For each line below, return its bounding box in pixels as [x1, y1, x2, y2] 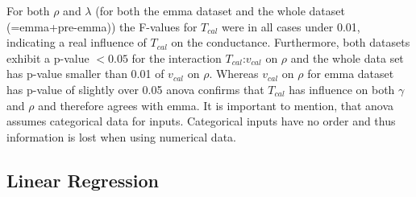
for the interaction [131, 49, 222, 66]
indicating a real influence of [6, 34, 147, 51]
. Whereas [209, 65, 259, 82]
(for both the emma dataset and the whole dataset [95, 2, 345, 18]
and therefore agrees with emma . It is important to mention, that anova [38, 96, 394, 113]
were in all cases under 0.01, [222, 18, 360, 35]
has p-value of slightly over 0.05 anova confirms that [6, 80, 264, 97]
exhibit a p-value [6, 49, 89, 66]
